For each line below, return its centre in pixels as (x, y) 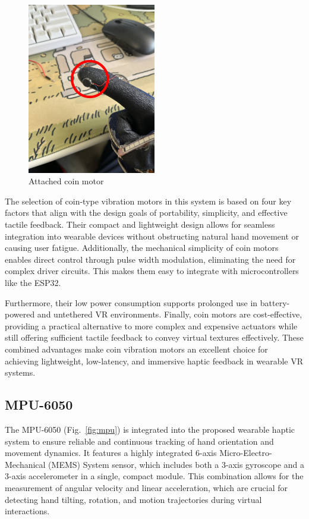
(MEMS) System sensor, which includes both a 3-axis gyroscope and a (176, 464)
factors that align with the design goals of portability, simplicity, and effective (146, 213)
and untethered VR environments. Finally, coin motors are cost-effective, (170, 314)
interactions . (27, 511)
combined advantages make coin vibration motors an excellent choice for (136, 349)
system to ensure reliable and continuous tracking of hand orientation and (139, 441)
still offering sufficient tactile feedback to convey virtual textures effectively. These (154, 337)
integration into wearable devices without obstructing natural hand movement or (152, 236)
